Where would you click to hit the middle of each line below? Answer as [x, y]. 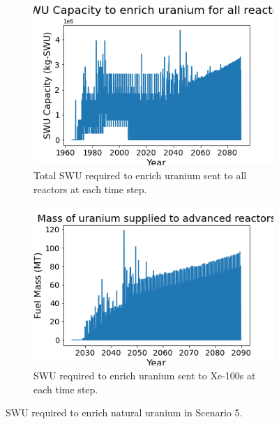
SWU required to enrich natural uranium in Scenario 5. [124, 412]
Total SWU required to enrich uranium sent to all [140, 175]
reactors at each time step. [90, 189]
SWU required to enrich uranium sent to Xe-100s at [145, 376]
